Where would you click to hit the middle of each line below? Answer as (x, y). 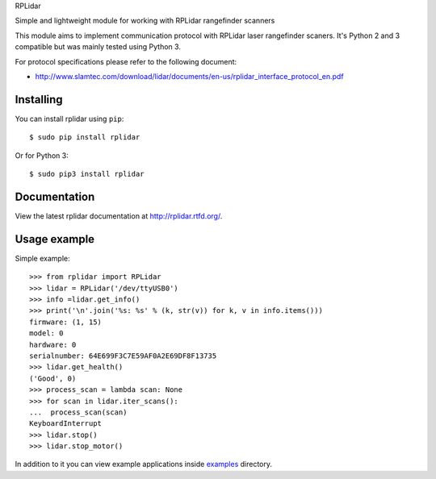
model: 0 (46, 333)
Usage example (55, 239)
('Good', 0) (53, 378)
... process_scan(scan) (78, 412)
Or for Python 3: (42, 155)
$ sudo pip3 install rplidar (87, 174)
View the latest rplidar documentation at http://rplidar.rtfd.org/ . (119, 216)
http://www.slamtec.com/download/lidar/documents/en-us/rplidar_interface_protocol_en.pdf (189, 76)
